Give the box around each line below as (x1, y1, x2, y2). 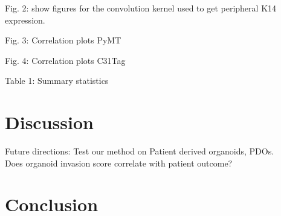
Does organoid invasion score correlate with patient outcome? (5, 156, 233, 169)
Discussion (5, 110, 94, 135)
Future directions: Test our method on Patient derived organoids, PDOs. (5, 145, 274, 157)
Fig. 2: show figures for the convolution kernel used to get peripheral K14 (5, 2, 277, 14)
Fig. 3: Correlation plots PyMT (5, 34, 121, 46)
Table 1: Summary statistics (5, 74, 109, 87)
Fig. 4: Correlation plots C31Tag (5, 54, 126, 66)
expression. (5, 13, 45, 26)
